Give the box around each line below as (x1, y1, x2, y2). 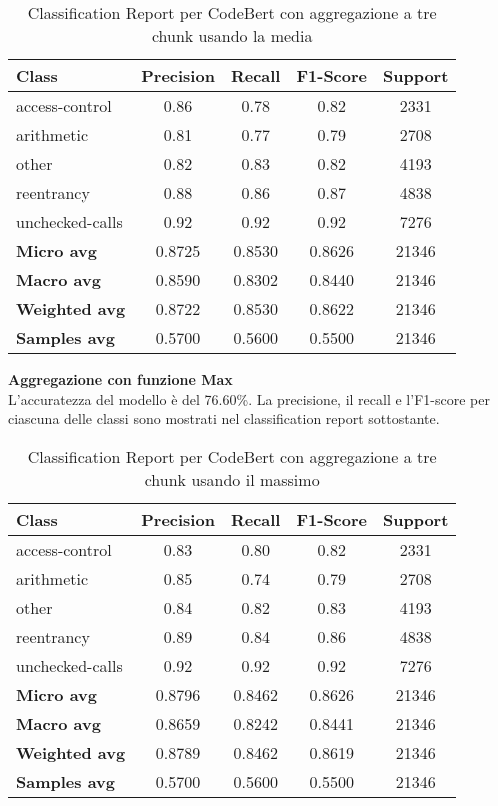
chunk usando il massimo (144, 467, 320, 491)
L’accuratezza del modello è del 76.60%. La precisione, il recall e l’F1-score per (8, 388, 490, 409)
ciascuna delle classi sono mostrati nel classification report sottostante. (8, 408, 440, 429)
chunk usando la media (151, 24, 313, 47)
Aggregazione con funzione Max (8, 369, 233, 389)
